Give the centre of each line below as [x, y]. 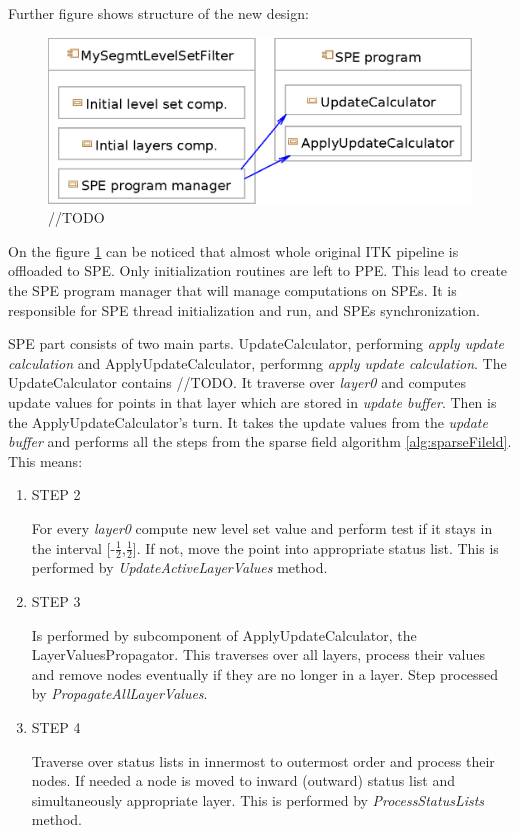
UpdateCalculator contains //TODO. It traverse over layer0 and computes [237, 382]
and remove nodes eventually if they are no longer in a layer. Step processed [265, 673]
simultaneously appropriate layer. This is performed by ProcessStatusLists [258, 799]
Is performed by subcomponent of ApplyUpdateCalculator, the [224, 634]
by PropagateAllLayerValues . [119, 693]
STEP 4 [56, 726]
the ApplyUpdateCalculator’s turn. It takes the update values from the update [248, 421]
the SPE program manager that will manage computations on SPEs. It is [232, 290]
